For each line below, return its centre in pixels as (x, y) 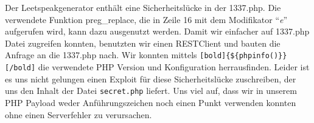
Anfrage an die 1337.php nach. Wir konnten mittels (101, 55)
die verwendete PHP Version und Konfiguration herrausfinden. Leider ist (174, 67)
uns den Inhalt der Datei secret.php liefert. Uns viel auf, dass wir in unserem (151, 91)
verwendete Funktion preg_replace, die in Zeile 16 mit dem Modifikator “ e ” (146, 19)
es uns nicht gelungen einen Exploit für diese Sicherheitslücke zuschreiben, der (151, 78)
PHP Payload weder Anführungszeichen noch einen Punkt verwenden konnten (151, 102)
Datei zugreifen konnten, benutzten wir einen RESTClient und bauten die (143, 43)
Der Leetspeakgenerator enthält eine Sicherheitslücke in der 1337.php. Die (143, 7)
